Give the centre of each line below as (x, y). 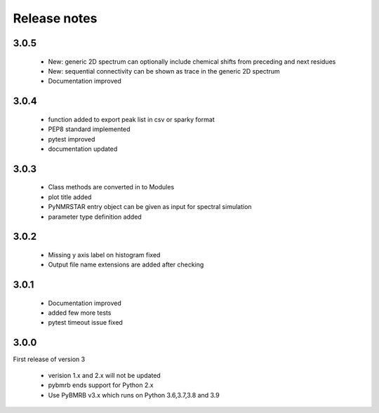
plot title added (70, 197)
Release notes (55, 18)
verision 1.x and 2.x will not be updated (104, 375)
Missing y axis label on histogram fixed (104, 255)
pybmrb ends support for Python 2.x (101, 385)
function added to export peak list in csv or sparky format (131, 119)
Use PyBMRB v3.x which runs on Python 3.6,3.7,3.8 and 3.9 (134, 395)
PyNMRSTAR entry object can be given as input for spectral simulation (150, 207)
